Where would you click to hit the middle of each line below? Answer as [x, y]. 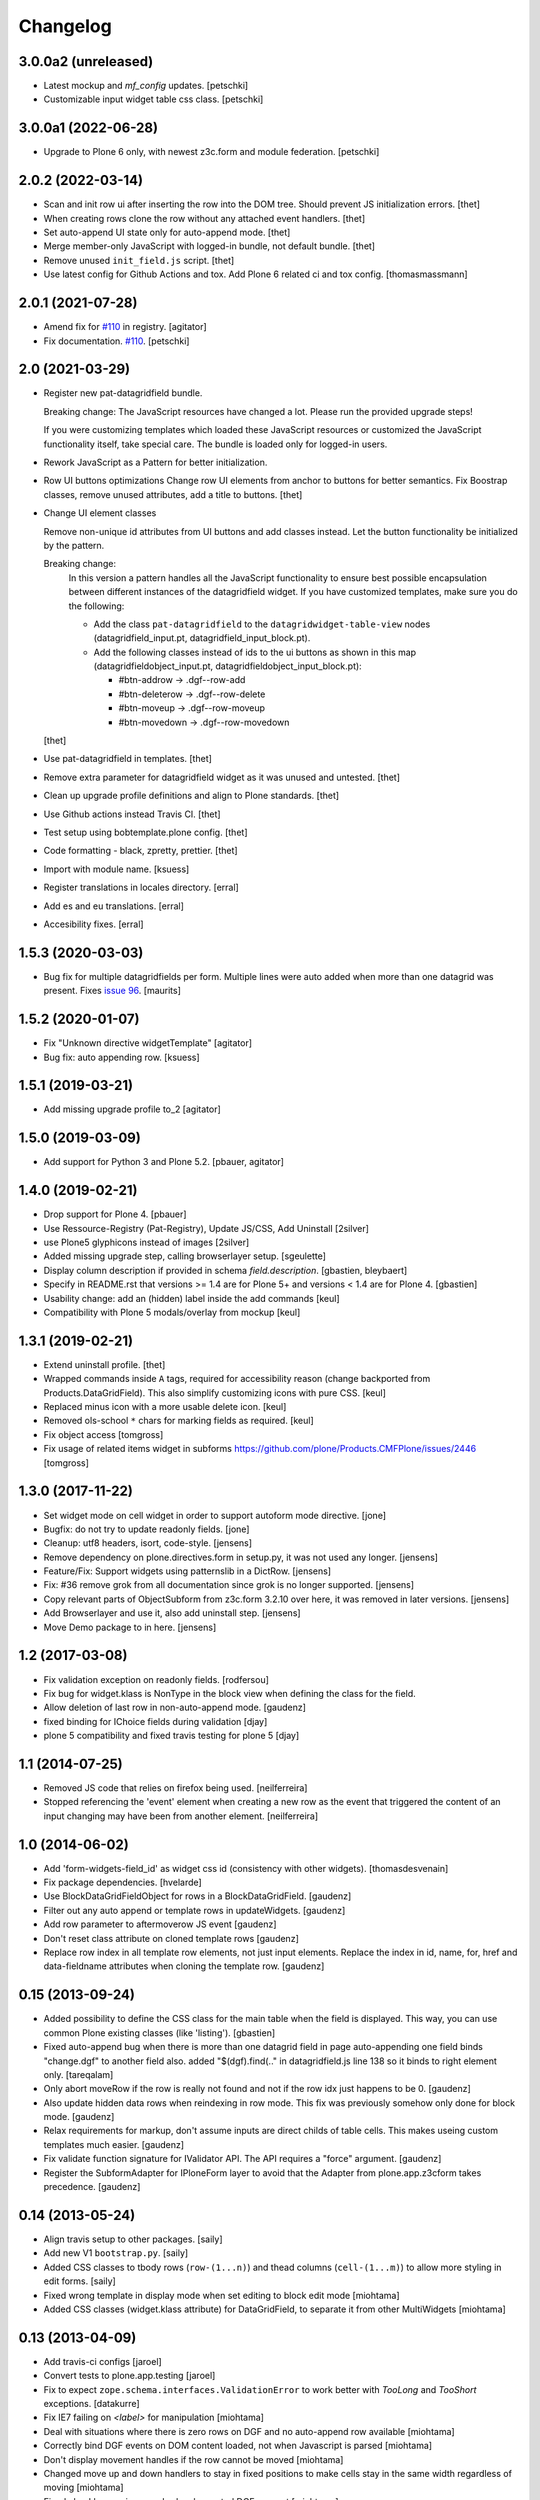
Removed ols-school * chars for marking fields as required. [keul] [178, 1421]
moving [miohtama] [83, 2487]
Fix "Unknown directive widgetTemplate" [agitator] [148, 1043]
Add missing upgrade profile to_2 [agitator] [132, 1109]
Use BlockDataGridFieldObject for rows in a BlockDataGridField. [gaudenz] [197, 1896]
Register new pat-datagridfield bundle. [123, 393]
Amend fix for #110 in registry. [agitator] [125, 327]
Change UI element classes [100, 513]
